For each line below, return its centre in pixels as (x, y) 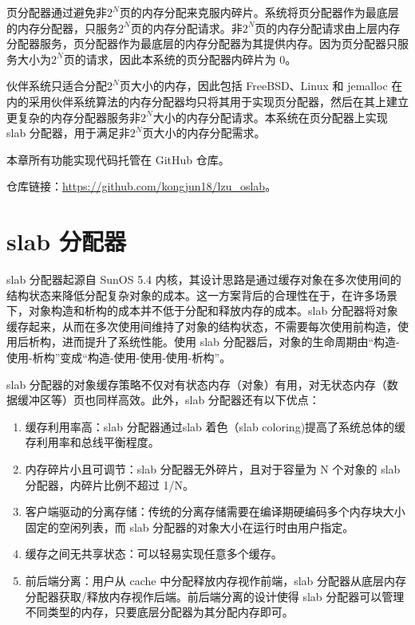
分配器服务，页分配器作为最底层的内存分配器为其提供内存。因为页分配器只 (202, 43)
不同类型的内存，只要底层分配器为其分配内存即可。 (159, 612)
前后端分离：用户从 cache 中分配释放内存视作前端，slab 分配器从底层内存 (216, 580)
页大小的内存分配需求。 (204, 133)
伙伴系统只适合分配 (57, 86)
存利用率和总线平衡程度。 (92, 442)
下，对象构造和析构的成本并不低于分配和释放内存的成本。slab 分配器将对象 (202, 311)
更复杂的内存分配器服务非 (73, 117)
